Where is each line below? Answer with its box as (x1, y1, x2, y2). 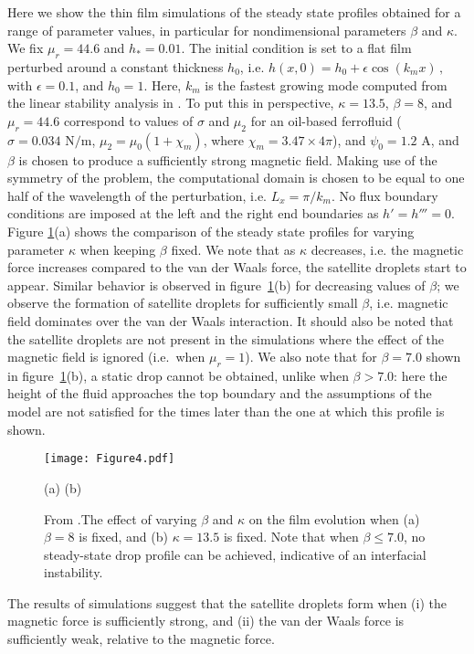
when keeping (79, 239, 156, 258)
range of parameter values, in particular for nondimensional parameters (7, 20, 406, 39)
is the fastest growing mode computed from (205, 75, 448, 94)
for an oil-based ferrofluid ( (250, 111, 402, 130)
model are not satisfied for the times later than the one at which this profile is (7, 402, 445, 421)
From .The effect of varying (44, 509, 197, 528)
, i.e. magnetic (369, 293, 448, 312)
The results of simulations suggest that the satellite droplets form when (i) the (7, 593, 447, 612)
